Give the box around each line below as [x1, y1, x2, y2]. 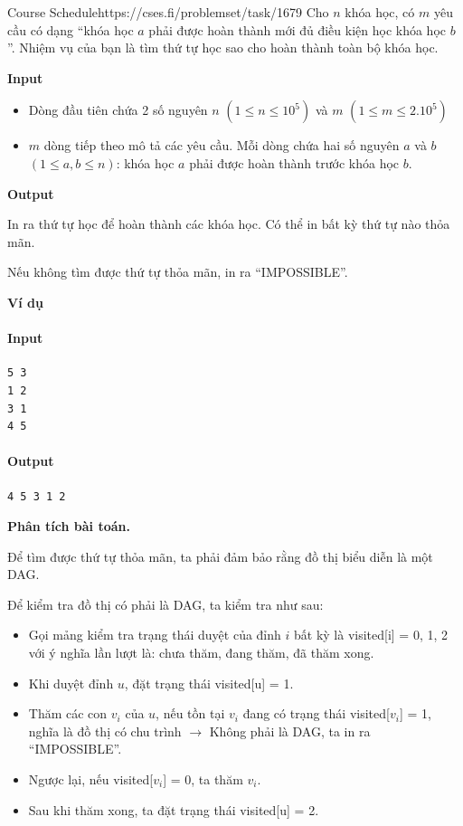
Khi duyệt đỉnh [28, 673, 114, 692]
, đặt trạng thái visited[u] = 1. [124, 673, 294, 692]
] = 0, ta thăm [163, 770, 243, 789]
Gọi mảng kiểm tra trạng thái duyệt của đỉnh [28, 625, 281, 644]
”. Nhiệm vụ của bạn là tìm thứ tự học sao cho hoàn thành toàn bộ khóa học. [7, 38, 439, 57]
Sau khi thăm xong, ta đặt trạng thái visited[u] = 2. [28, 800, 319, 819]
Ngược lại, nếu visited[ [28, 770, 154, 789]
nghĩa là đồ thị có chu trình [28, 721, 182, 740]
